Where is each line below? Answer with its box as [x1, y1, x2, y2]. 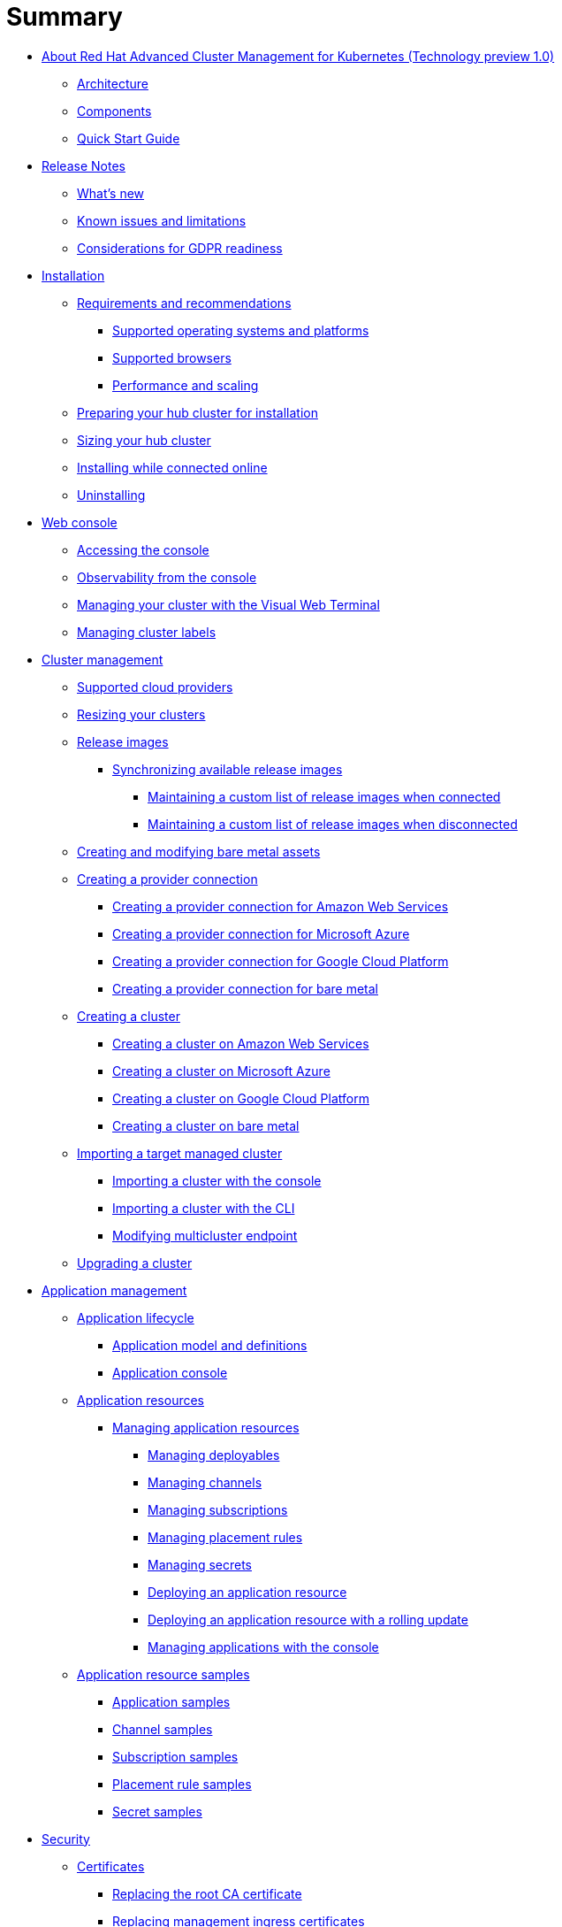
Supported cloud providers [77, 679, 233, 695]
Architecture [77, 75, 149, 91]
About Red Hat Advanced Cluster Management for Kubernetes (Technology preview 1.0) [42, 48, 555, 64]
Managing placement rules [148, 1529, 303, 1545]
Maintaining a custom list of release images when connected [148, 788, 501, 804]
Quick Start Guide [77, 130, 180, 146]
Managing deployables [148, 1447, 280, 1463]
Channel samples [112, 1721, 213, 1737]
